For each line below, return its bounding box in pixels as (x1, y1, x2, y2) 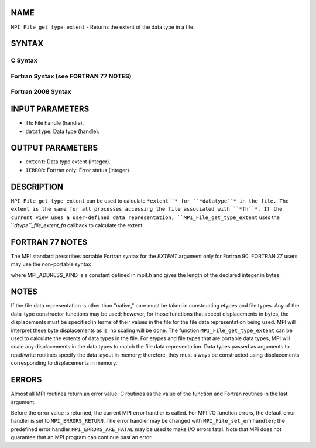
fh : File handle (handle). (25, 119, 84, 126)
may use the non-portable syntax (11, 261, 91, 268)
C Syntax (11, 56, 37, 64)
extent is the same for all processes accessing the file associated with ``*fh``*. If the (11, 206, 283, 213)
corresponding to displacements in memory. (11, 360, 118, 367)
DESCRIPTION (11, 182, 64, 191)
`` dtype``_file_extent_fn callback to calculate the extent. (11, 221, 145, 228)
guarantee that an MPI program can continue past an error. (11, 434, 153, 441)
